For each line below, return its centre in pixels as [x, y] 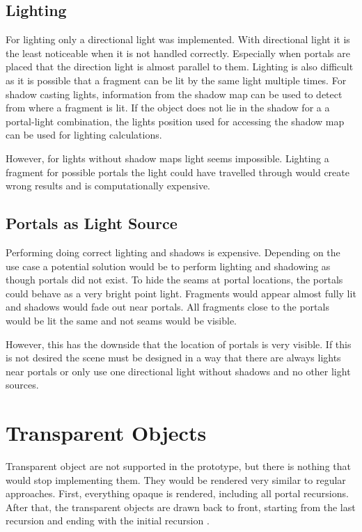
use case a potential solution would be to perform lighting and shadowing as [168, 266]
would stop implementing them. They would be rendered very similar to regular [176, 479]
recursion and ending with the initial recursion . [108, 521]
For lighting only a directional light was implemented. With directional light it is [178, 39]
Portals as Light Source [92, 223]
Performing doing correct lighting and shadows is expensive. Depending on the [173, 252]
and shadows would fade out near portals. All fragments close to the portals [167, 307]
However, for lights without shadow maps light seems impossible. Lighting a [167, 158]
